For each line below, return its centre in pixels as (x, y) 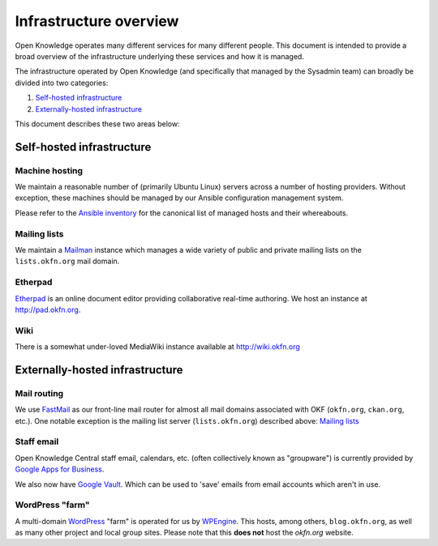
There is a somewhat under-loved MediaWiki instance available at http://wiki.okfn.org (157, 347)
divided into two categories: (62, 83)
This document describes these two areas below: (97, 124)
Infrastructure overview (97, 21)
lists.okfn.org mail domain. (67, 261)
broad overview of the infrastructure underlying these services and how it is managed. (159, 56)
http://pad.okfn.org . (48, 309)
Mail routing (39, 393)
